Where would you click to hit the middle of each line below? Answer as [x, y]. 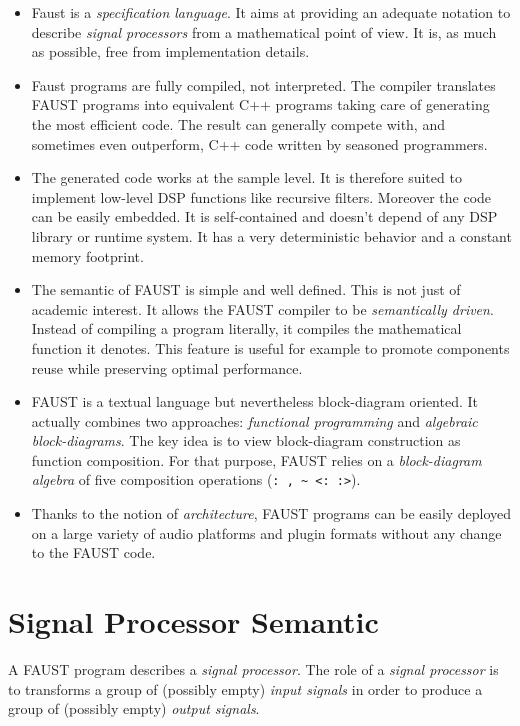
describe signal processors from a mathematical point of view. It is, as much [264, 31]
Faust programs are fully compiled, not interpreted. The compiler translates [263, 84]
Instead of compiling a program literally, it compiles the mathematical [246, 328]
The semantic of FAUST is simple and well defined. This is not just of [246, 289]
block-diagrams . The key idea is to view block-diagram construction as [246, 440]
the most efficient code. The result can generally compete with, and [238, 123]
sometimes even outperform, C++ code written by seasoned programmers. [259, 143]
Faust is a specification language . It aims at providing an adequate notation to [271, 12]
